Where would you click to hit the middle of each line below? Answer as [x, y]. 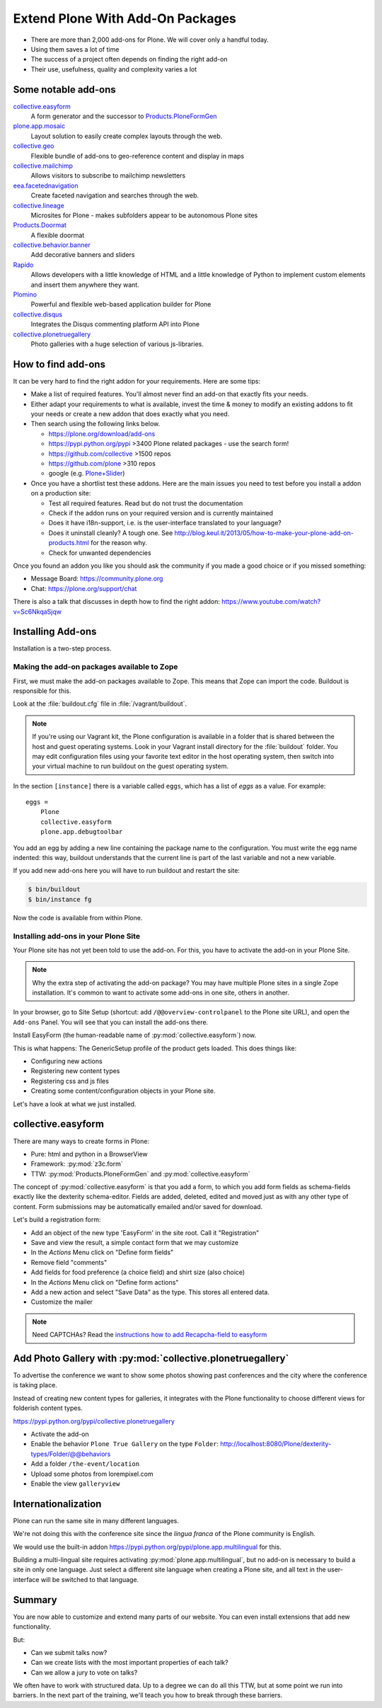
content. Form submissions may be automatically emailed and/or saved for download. [138, 1206]
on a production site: [61, 493]
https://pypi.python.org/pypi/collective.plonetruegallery [94, 1421]
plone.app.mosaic [39, 126]
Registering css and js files [70, 1081]
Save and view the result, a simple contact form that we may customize [135, 1243]
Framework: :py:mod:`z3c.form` [77, 1164]
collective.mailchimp [43, 166]
